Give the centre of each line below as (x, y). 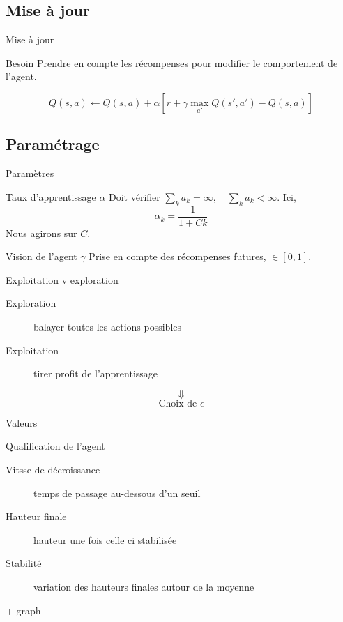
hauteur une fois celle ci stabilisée (105, 539)
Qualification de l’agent (55, 446)
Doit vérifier (135, 196)
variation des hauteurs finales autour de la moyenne (144, 586)
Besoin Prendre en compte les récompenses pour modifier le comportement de (172, 62)
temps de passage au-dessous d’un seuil (117, 493)
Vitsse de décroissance (53, 469)
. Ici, (287, 196)
